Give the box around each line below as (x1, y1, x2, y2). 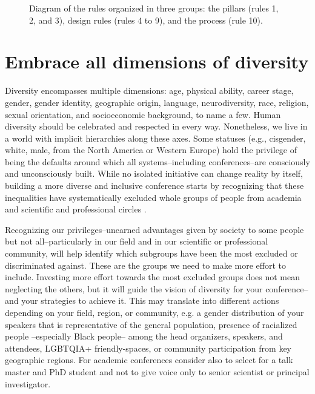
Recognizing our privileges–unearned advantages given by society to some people (5, 223, 304, 235)
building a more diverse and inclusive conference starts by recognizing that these (5, 179, 304, 192)
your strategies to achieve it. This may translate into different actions (21, 294, 279, 307)
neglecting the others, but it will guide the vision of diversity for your (5, 282, 263, 295)
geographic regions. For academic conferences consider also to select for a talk (5, 353, 293, 366)
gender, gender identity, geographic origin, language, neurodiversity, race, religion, (5, 96, 309, 108)
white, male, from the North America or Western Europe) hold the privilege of (5, 143, 297, 156)
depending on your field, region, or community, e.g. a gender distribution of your (5, 306, 304, 318)
